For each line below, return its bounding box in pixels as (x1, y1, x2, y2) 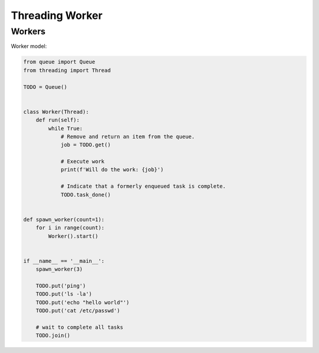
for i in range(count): (35, 224, 105, 231)
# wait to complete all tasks (35, 323, 123, 330)
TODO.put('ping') (35, 282, 86, 289)
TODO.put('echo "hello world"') (35, 299, 130, 306)
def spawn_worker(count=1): (23, 216, 105, 223)
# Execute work (60, 158, 105, 165)
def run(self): (35, 117, 80, 124)
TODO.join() (35, 332, 71, 339)
